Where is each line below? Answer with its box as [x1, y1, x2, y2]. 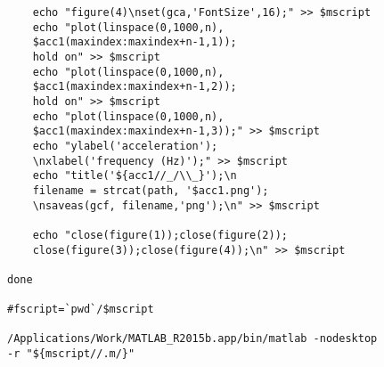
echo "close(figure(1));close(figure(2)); [32, 228, 288, 241]
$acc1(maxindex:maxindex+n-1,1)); [32, 36, 237, 49]
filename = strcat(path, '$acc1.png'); [32, 183, 269, 197]
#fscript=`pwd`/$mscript [7, 303, 154, 316]
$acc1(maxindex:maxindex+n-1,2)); [32, 80, 237, 94]
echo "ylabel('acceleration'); [32, 139, 218, 152]
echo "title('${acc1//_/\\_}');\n [32, 169, 237, 183]
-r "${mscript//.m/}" [7, 347, 135, 361]
